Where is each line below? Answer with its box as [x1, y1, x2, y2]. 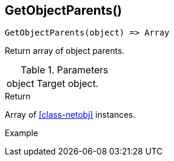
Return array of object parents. [5, 46, 125, 56]
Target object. [36, 78, 99, 90]
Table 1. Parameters [21, 64, 108, 76]
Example [5, 128, 38, 139]
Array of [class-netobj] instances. [5, 110, 136, 120]
